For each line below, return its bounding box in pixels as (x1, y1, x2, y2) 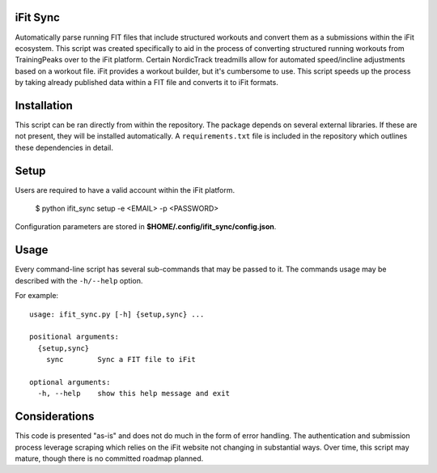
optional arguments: (29, 377, 111, 386)
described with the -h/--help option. (15, 275, 143, 285)
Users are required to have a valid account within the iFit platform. (15, 185, 235, 194)
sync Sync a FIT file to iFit (45, 355, 196, 364)
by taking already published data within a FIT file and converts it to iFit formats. (15, 78, 278, 87)
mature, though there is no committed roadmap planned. (15, 454, 204, 463)
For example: (15, 291, 59, 300)
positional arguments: (29, 332, 120, 342)
